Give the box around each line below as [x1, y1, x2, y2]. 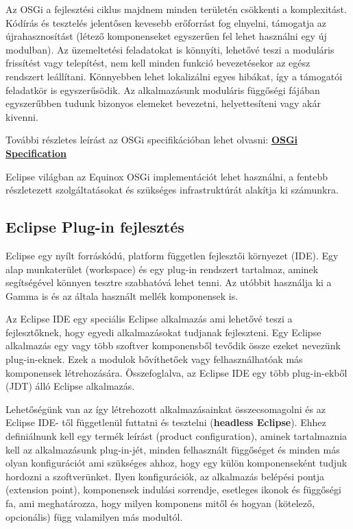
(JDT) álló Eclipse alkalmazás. [5, 379, 135, 393]
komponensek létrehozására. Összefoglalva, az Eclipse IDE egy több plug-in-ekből [5, 365, 348, 379]
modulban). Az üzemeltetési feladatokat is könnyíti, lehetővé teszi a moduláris [5, 42, 334, 56]
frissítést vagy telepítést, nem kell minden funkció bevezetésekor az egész [5, 56, 311, 70]
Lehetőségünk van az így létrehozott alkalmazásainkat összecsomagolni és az [5, 401, 326, 416]
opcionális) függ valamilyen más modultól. [5, 509, 183, 524]
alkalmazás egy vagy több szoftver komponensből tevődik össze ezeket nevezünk [5, 338, 341, 353]
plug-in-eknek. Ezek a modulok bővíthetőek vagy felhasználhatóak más [5, 352, 303, 366]
